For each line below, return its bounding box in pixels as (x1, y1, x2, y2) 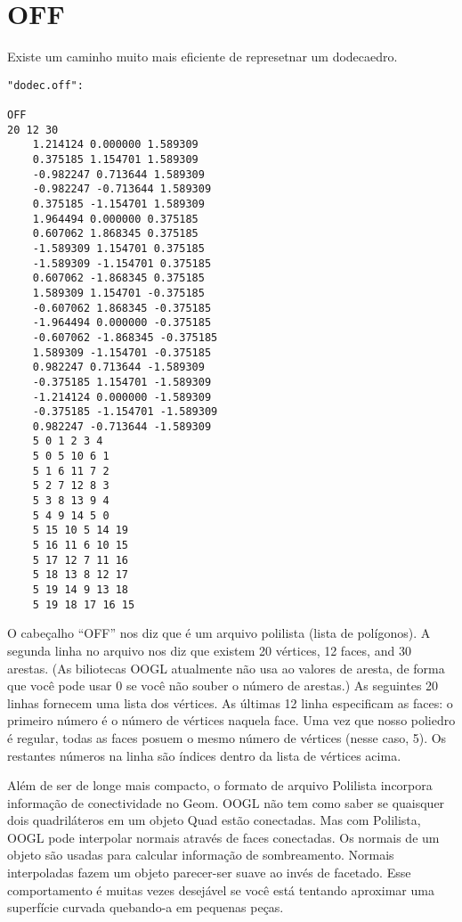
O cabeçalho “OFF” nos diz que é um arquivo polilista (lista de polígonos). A (7, 624, 431, 642)
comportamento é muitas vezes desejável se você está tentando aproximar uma (7, 880, 434, 899)
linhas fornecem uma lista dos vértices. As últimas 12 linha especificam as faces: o (7, 693, 453, 712)
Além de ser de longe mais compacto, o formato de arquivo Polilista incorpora (7, 776, 433, 795)
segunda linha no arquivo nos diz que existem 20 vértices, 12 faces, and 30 (7, 641, 411, 659)
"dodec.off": (7, 78, 84, 92)
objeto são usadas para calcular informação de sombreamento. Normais (7, 845, 394, 864)
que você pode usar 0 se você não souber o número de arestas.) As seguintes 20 (7, 676, 439, 695)
